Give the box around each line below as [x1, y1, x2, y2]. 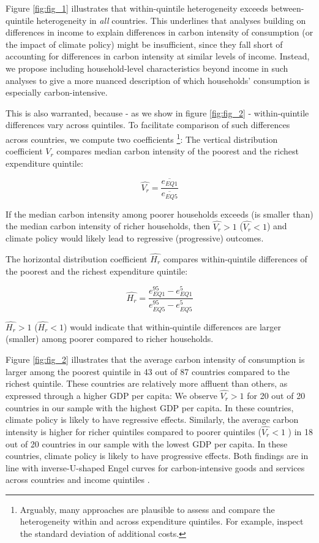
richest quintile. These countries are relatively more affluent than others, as [6, 377, 288, 390]
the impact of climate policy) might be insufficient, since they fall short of [6, 37, 283, 50]
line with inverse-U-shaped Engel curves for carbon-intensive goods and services [6, 461, 305, 474]
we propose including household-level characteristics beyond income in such [6, 61, 288, 74]
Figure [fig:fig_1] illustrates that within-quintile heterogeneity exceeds [6, 2, 268, 14]
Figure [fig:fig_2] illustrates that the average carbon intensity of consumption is [6, 352, 305, 365]
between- [271, 2, 304, 14]
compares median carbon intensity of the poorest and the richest [56, 145, 299, 158]
